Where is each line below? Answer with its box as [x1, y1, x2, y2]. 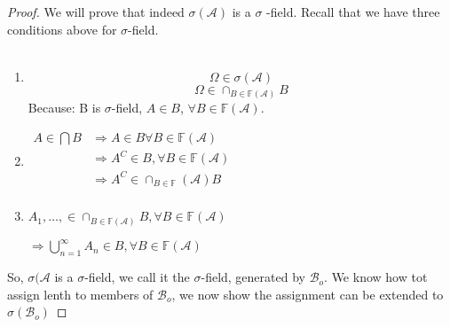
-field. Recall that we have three [266, 3, 440, 20]
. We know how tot [324, 268, 428, 286]
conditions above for [7, 19, 117, 38]
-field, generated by [201, 268, 305, 286]
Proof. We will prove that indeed [7, 3, 185, 20]
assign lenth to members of [7, 284, 154, 303]
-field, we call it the [84, 268, 190, 286]
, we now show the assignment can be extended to [171, 284, 444, 303]
